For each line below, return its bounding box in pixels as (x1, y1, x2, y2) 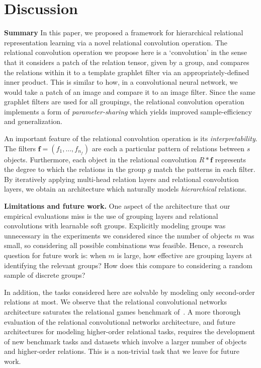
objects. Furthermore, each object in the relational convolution (4, 154, 197, 164)
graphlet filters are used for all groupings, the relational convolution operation (4, 96, 244, 107)
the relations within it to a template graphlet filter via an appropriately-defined (4, 67, 249, 77)
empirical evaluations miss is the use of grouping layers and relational (4, 210, 218, 221)
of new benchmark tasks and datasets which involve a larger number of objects (4, 336, 247, 346)
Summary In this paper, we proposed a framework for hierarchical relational (4, 27, 243, 38)
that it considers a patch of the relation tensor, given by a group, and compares (4, 56, 249, 67)
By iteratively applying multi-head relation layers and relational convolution (4, 173, 239, 184)
